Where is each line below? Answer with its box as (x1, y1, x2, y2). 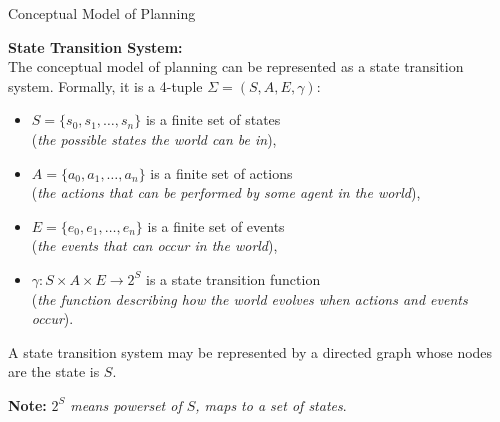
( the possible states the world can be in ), (31, 128, 277, 149)
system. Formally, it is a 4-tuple (8, 75, 203, 96)
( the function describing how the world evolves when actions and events (31, 288, 468, 309)
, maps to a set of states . (195, 394, 347, 415)
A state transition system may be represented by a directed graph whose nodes (8, 341, 493, 362)
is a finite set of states (145, 109, 281, 130)
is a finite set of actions (150, 162, 293, 183)
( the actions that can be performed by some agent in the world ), (31, 182, 421, 203)
